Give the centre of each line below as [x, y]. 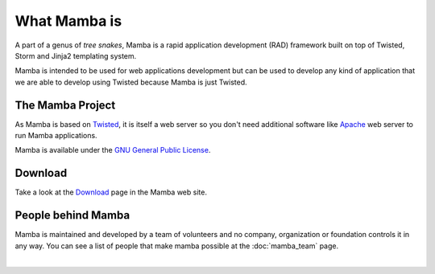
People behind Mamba [72, 216]
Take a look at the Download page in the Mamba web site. [111, 192]
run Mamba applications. [56, 136]
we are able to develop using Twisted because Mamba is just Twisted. [131, 82]
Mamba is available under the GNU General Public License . [113, 150]
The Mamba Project [65, 105]
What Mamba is [68, 21]
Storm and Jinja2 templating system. [76, 55]
